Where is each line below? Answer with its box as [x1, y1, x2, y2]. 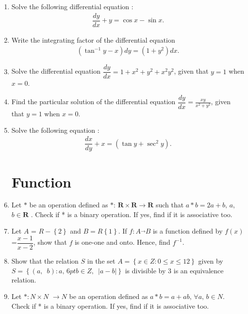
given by [198, 256, 223, 266]
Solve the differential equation [11, 66, 101, 76]
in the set [87, 256, 116, 266]
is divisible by [125, 265, 166, 275]
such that [155, 200, 184, 210]
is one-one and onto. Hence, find [74, 237, 170, 247]
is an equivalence [173, 265, 224, 275]
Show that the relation [11, 256, 79, 266]
